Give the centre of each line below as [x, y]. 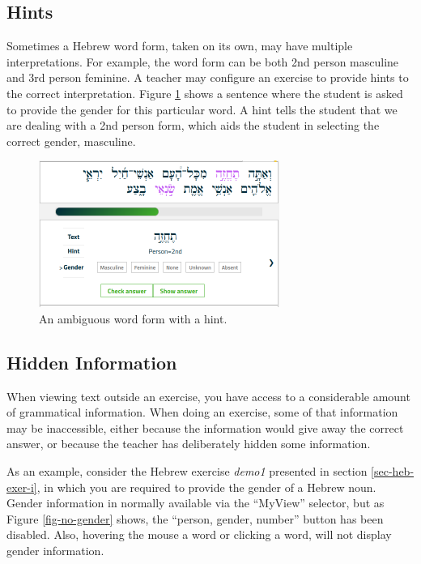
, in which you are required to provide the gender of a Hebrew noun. [206, 487]
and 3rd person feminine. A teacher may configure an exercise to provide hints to [208, 77]
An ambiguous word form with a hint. [133, 318]
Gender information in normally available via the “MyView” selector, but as [196, 503]
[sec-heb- [393, 471]
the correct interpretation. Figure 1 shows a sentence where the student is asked [205, 93]
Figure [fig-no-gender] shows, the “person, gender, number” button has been [195, 518]
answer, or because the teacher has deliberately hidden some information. [189, 444]
